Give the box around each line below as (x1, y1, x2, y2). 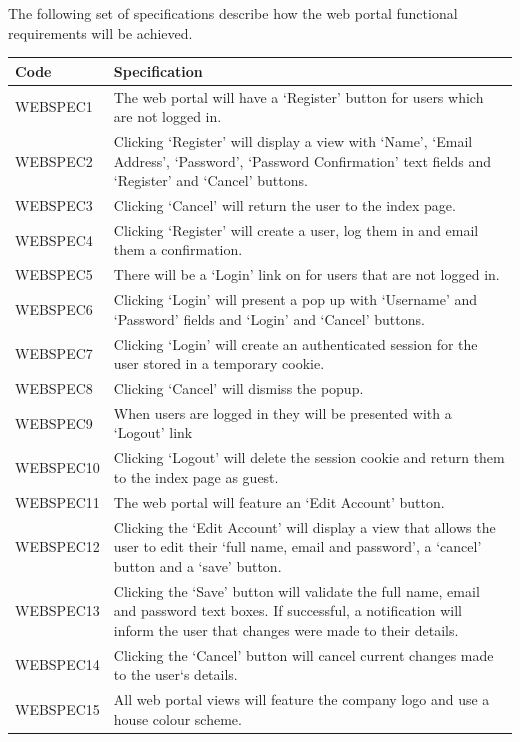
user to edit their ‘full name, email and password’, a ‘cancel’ (113, 536, 482, 557)
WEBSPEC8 (15, 378, 93, 398)
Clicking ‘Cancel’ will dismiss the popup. (113, 378, 364, 398)
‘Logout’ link (113, 422, 193, 443)
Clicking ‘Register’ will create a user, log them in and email (113, 219, 479, 240)
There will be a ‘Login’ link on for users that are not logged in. (113, 264, 500, 285)
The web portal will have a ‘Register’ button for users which (113, 86, 484, 107)
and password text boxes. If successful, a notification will (113, 600, 462, 621)
